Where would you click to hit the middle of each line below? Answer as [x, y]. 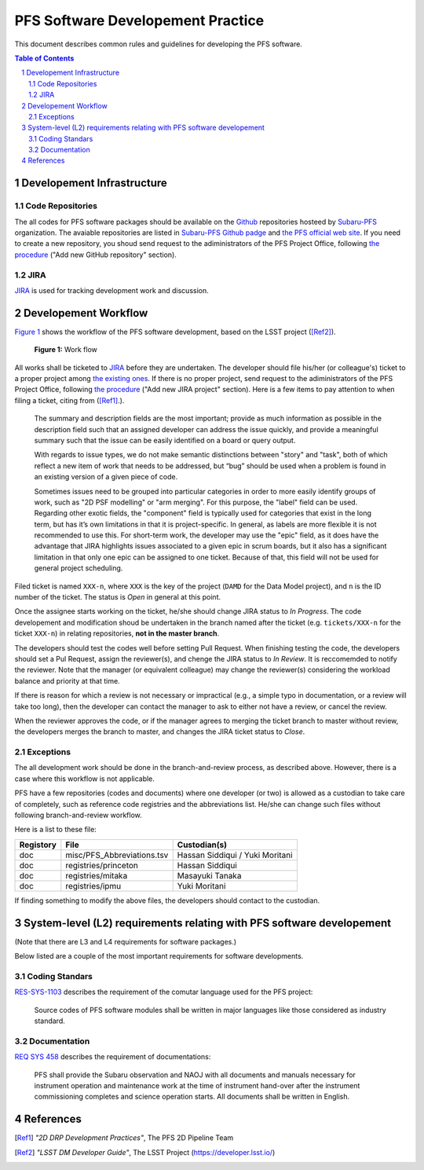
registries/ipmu [93, 886]
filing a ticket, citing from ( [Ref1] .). [69, 400]
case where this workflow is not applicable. [84, 779]
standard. [50, 1021]
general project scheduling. [79, 568]
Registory [38, 845]
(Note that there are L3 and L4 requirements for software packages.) [126, 941]
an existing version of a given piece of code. [106, 477]
